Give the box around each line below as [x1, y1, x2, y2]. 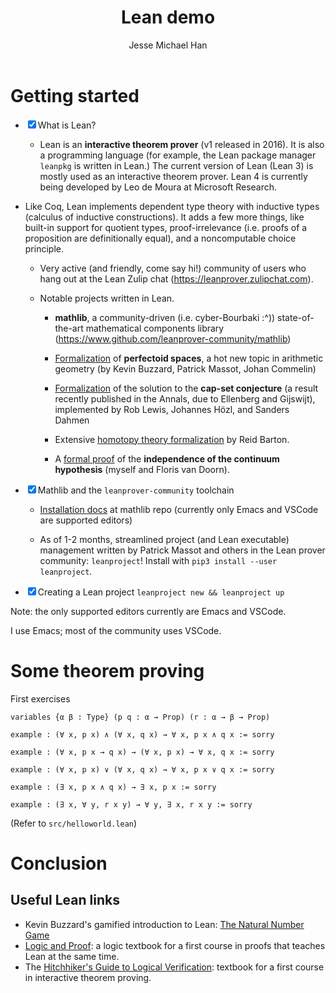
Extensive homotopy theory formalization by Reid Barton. [54, 433, 290, 445]
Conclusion [10, 852, 108, 875]
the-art [54, 322, 84, 334]
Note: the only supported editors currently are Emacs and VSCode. [10, 605, 287, 617]
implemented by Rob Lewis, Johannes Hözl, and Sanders [54, 403, 290, 415]
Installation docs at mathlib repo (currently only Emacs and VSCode [39, 503, 319, 515]
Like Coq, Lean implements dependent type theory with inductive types [24, 200, 320, 212]
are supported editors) [39, 514, 133, 526]
